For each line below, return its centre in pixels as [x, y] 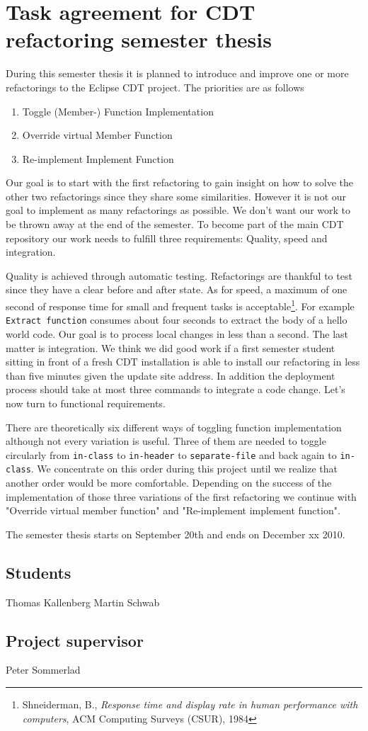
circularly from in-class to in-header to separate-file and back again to [171, 454]
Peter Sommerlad [43, 670]
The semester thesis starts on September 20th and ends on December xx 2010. [176, 534]
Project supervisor [75, 640]
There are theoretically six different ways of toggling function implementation [174, 427]
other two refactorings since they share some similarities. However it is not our [176, 196]
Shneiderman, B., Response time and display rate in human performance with [190, 704]
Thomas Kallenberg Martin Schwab [83, 602]
